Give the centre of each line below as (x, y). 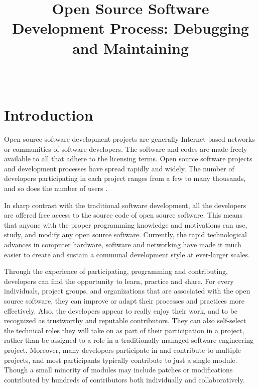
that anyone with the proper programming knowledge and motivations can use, (126, 224)
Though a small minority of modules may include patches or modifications (118, 370)
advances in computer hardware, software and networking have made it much (123, 244)
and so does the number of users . (56, 188)
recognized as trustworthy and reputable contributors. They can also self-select (125, 320)
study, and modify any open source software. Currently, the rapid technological (125, 234)
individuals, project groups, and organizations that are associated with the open (127, 291)
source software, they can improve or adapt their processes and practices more (124, 300)
